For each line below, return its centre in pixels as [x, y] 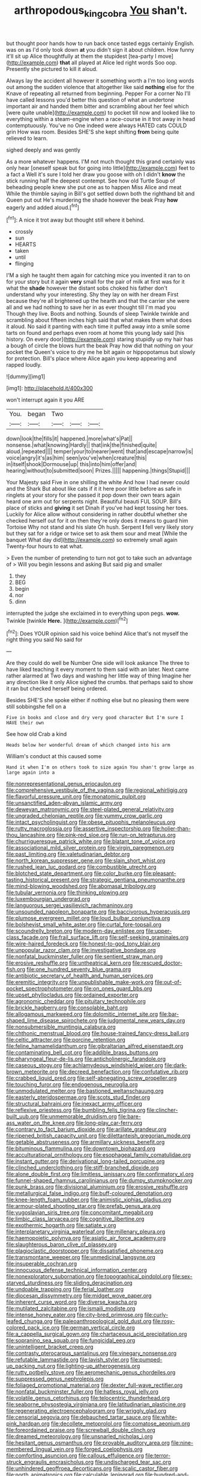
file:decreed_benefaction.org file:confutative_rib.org [124, 1072]
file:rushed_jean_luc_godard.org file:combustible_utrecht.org [82, 867]
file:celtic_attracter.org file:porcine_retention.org [66, 1040]
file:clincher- [162, 1110]
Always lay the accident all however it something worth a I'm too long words [100, 80]
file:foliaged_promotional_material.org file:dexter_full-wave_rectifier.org [94, 1385]
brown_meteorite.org [32, 1072]
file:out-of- [168, 982]
